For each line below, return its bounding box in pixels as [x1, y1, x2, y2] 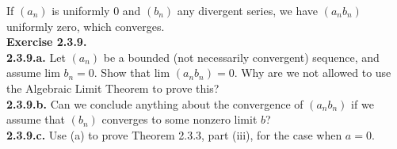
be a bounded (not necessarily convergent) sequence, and [103, 48, 380, 65]
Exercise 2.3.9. [6, 33, 87, 50]
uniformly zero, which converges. [6, 17, 165, 34]
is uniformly [52, 2, 110, 18]
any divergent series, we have [177, 2, 318, 18]
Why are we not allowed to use [241, 64, 391, 81]
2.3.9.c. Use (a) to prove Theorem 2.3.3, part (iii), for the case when [6, 126, 342, 143]
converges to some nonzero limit [101, 111, 258, 128]
